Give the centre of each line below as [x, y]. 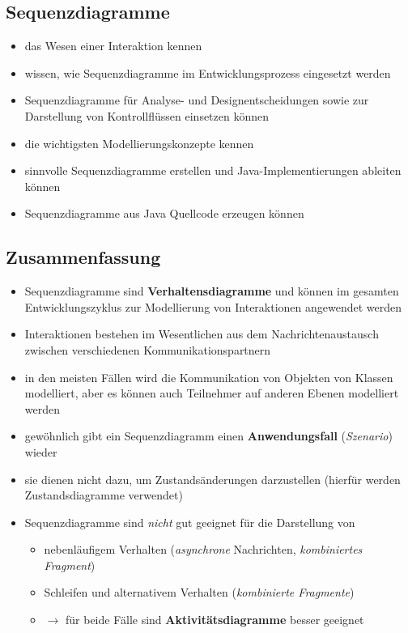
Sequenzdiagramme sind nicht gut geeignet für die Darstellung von [190, 522]
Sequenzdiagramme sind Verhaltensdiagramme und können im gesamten [212, 291]
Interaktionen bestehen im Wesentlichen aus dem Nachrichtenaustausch [202, 334]
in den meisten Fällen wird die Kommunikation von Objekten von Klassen [209, 377]
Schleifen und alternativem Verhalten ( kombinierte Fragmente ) [199, 592]
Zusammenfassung [83, 257]
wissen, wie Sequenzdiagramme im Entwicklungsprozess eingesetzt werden [208, 72]
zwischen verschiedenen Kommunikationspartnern [148, 349]
